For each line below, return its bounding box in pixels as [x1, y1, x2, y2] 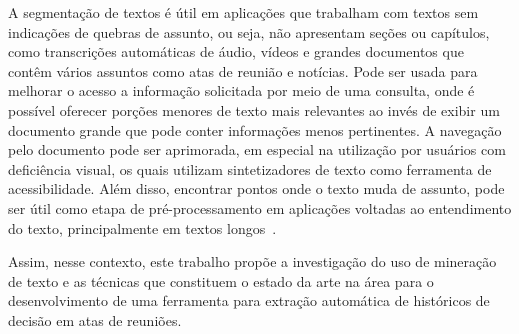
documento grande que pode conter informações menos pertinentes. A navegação [8, 119, 502, 140]
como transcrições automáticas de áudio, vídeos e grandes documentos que [8, 41, 464, 62]
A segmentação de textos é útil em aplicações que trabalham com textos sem [8, 2, 479, 22]
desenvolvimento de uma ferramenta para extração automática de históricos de [8, 290, 490, 311]
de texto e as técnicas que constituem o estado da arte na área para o [8, 270, 434, 291]
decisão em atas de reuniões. [8, 309, 182, 330]
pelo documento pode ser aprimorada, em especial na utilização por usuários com [8, 139, 506, 160]
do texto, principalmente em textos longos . [8, 217, 277, 238]
